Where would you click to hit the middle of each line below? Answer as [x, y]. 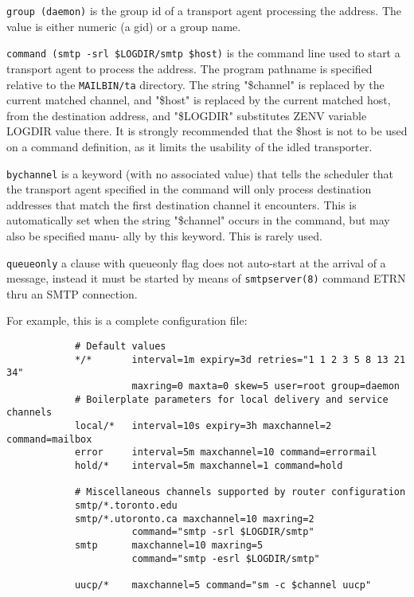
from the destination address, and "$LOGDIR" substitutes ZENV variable [187, 115]
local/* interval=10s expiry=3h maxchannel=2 [203, 426]
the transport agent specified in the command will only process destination [189, 189]
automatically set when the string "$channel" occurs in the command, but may [198, 220]
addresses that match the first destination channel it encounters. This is [182, 204]
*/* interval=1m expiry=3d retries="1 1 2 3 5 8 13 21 [240, 359]
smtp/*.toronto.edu [126, 505]
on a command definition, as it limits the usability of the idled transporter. [189, 146]
